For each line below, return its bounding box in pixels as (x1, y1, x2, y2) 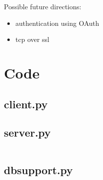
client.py (4, 96, 48, 111)
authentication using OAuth (15, 18, 100, 28)
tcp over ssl (15, 34, 49, 44)
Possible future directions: (4, 1, 82, 11)
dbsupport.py (4, 162, 73, 177)
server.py (4, 125, 51, 140)
